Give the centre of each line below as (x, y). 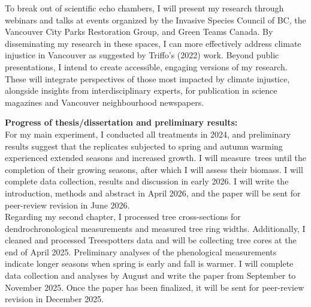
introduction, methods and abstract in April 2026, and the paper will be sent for (153, 193)
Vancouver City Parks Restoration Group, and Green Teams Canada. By (139, 32)
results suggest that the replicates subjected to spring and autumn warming (144, 146)
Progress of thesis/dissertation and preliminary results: (121, 122)
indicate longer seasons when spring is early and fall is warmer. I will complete (149, 263)
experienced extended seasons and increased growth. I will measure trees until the (156, 158)
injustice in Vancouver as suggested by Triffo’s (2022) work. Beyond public (142, 55)
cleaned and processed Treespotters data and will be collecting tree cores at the (151, 240)
